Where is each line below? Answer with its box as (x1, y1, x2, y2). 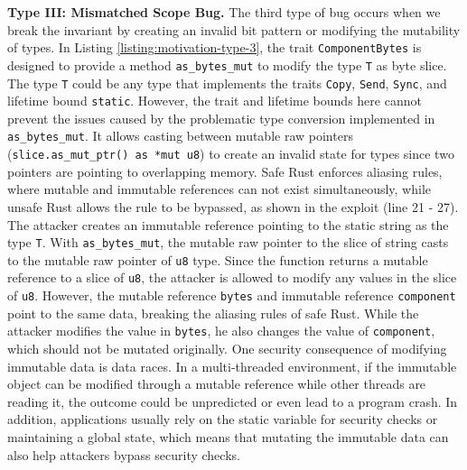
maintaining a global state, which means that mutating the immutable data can (7, 427, 449, 446)
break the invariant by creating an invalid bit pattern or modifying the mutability (7, 20, 461, 39)
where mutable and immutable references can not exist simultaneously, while (7, 180, 432, 198)
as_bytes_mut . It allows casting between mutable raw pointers (7, 126, 353, 145)
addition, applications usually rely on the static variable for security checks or (7, 410, 438, 429)
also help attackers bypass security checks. (7, 445, 240, 464)
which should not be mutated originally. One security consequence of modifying (7, 338, 447, 357)
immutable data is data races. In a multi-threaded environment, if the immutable (7, 356, 457, 375)
